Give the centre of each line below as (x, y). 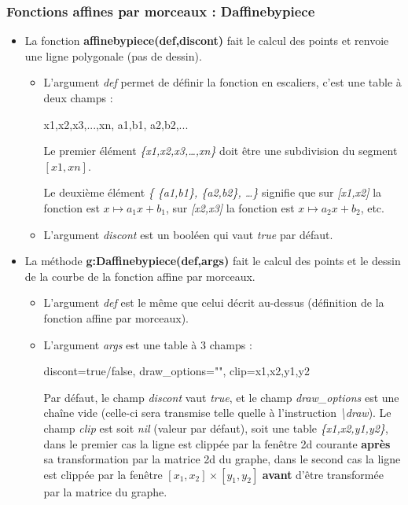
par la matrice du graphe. (105, 491)
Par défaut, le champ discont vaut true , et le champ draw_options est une (221, 397)
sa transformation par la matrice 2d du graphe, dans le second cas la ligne (222, 459)
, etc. (372, 207)
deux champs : (78, 98)
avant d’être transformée (323, 474)
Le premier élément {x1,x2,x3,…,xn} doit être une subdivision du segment (221, 151)
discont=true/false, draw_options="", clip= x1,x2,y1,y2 (176, 371)
